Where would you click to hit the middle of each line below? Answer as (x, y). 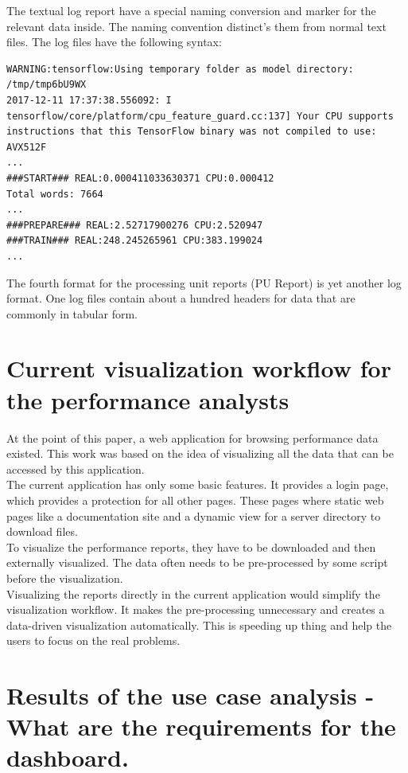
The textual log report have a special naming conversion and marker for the (191, 10)
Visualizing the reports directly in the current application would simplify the (193, 593)
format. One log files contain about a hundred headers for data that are (181, 298)
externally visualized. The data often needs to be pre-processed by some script (197, 562)
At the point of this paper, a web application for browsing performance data (192, 437)
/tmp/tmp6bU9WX (47, 85)
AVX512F (27, 147)
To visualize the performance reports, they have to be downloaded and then (191, 547)
